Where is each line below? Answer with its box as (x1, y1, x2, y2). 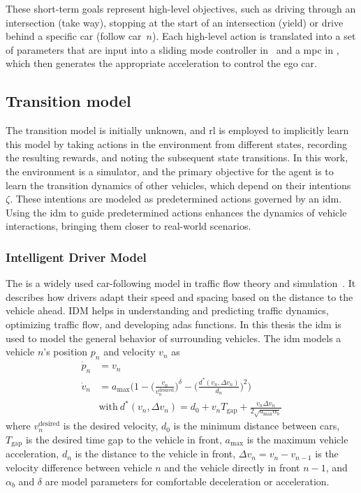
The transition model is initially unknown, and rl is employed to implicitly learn (6, 123, 349, 138)
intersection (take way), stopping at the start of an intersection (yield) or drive (6, 15, 344, 29)
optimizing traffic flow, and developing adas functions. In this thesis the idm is (6, 316, 341, 331)
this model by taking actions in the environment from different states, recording (6, 136, 347, 151)
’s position (43, 344, 88, 359)
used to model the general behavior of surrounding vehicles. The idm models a (6, 330, 341, 345)
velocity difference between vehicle (6, 459, 152, 474)
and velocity (103, 344, 156, 359)
